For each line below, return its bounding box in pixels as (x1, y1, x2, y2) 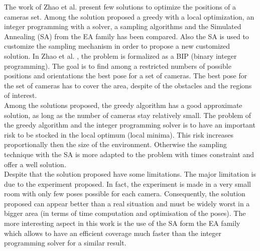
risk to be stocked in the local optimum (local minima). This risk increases (4, 129, 234, 140)
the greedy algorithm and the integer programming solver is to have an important (4, 119, 255, 130)
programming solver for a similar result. (4, 237, 126, 248)
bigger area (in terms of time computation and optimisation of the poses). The (4, 208, 246, 218)
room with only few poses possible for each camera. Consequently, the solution (4, 188, 245, 199)
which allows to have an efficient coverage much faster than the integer (4, 227, 222, 238)
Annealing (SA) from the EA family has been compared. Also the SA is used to (4, 31, 249, 41)
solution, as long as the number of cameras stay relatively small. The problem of (4, 109, 251, 120)
